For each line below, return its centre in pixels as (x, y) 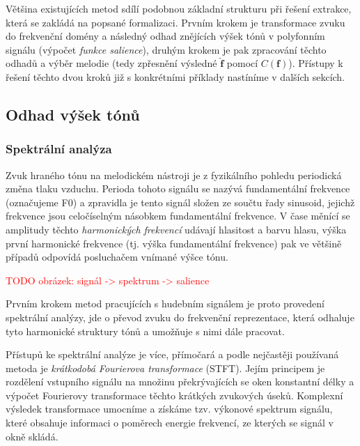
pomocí (242, 63)
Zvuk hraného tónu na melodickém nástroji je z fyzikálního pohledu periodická (174, 175)
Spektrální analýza (59, 149)
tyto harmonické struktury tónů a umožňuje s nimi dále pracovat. (145, 331)
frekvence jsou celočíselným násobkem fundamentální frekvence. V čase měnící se (178, 216)
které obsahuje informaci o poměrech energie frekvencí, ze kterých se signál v (170, 423)
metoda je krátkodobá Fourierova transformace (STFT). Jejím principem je (165, 368)
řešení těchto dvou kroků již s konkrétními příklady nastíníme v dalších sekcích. (175, 76)
